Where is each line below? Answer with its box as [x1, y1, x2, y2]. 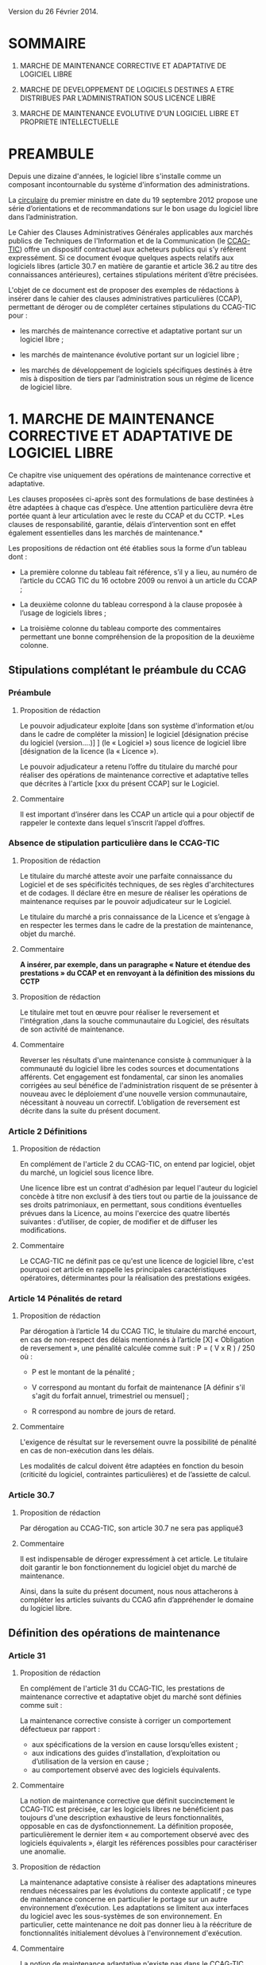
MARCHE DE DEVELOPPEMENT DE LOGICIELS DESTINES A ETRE [19, 84, 234, 94]
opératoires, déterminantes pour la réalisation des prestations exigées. [19, 1273, 252, 1283]
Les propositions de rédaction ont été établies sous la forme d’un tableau [8, 543, 248, 552]
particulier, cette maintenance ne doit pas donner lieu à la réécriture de [19, 1920, 253, 1929]
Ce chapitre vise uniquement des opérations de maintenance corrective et [8, 470, 252, 480]
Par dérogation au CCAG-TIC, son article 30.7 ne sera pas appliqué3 [19, 1523, 244, 1533]
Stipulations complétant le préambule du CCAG [8, 664, 247, 677]
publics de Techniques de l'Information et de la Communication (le [8, 236, 226, 245]
